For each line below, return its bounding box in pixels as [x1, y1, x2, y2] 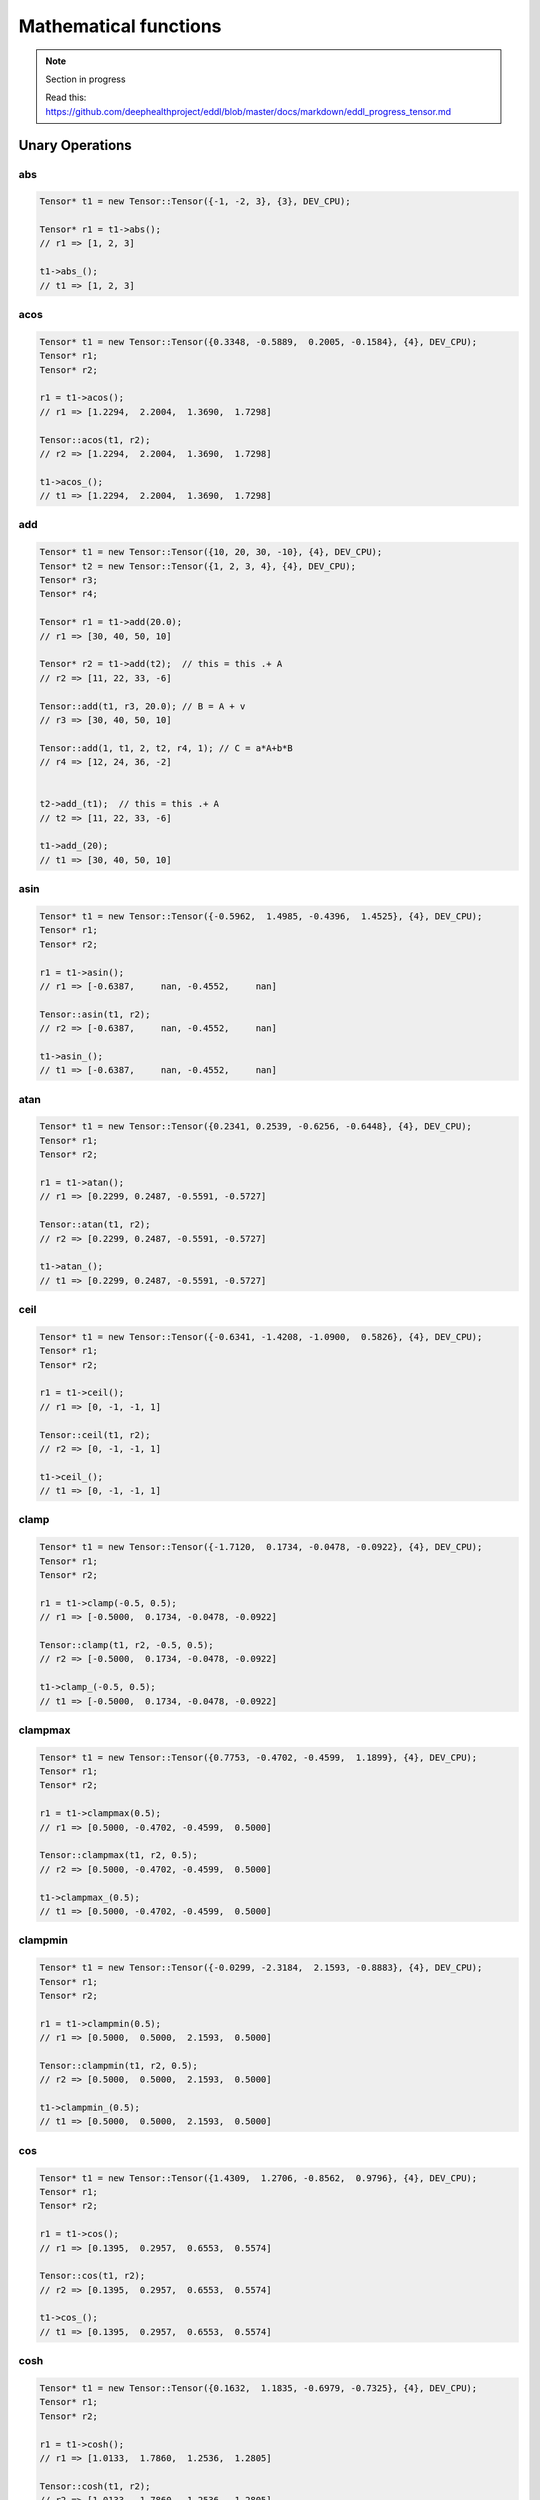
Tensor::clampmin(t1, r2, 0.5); [39, 2060, 199, 2071]
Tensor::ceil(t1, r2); [39, 1429, 151, 1440]
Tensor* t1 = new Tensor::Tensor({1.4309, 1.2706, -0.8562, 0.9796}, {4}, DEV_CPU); [39, 2172, 478, 2184]
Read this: [45, 91, 87, 104]
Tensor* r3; [39, 574, 99, 585]
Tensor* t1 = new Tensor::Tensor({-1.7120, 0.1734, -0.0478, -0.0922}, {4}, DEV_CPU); [39, 1541, 483, 1553]
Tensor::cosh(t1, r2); [39, 2480, 151, 2492]
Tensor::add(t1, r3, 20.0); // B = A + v [39, 700, 246, 712]
